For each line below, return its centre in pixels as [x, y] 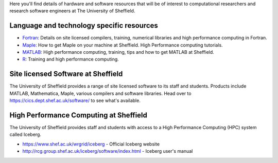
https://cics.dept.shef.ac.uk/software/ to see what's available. [75, 100]
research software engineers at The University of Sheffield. [72, 11]
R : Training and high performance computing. [71, 59]
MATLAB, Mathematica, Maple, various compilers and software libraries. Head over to [100, 93]
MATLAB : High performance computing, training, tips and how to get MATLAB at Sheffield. [118, 52]
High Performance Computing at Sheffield [79, 115]
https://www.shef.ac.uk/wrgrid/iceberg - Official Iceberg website [91, 144]
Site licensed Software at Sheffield [66, 74]
